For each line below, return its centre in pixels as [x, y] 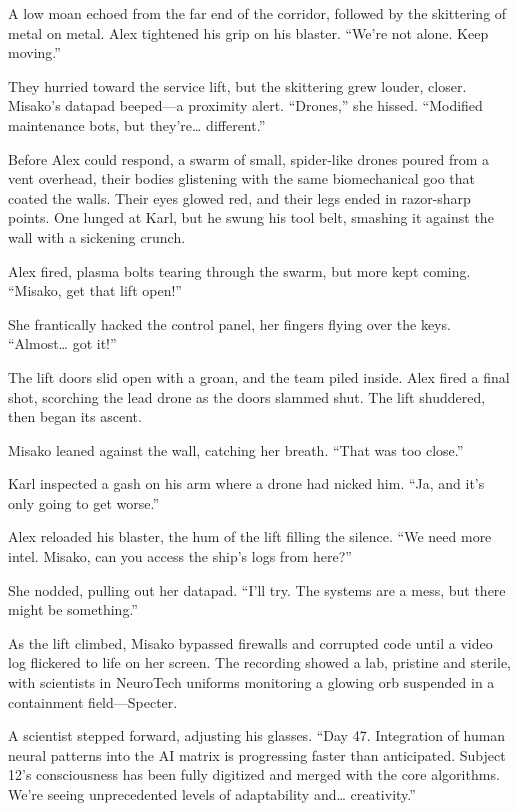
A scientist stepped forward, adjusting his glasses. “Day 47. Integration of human [257, 735]
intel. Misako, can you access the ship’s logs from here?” [180, 556]
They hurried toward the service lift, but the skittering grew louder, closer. [237, 85]
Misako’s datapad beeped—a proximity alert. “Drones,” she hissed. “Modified [245, 105]
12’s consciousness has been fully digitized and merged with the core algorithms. [254, 774]
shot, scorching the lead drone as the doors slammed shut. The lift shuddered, [247, 396]
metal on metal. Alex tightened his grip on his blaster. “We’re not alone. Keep [248, 32]
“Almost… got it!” [62, 343]
